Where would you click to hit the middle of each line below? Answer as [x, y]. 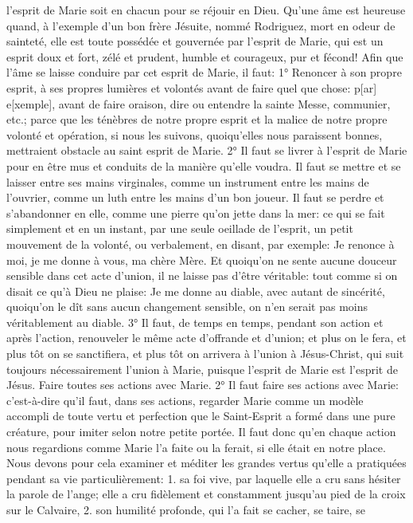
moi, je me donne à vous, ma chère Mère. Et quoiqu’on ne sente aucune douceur [202, 260]
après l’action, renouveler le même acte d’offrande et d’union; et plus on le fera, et [206, 338]
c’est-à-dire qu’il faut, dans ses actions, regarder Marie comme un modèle [185, 400]
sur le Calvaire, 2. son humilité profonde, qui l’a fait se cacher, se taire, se [186, 509]
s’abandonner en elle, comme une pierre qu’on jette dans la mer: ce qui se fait [196, 212]
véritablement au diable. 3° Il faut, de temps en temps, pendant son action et [195, 322]
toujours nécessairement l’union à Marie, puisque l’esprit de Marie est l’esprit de [202, 369]
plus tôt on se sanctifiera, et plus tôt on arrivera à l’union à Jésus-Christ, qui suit [205, 354]
